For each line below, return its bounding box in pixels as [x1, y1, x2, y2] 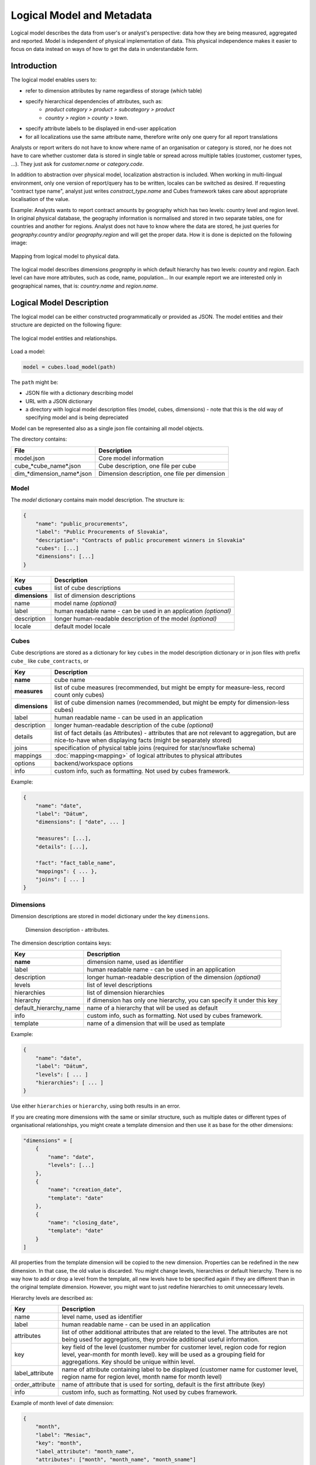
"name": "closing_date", [47, 1219, 119, 1226]
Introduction [11, 61, 57, 71]
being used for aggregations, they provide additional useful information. [61, 1335, 260, 1344]
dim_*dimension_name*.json [14, 469, 92, 478]
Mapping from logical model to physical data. [11, 253, 120, 260]
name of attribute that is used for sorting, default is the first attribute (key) [61, 1381, 266, 1389]
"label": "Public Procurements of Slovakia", [35, 529, 169, 536]
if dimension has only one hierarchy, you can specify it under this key [87, 996, 278, 1004]
